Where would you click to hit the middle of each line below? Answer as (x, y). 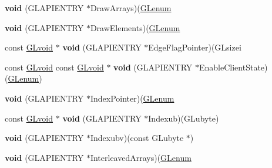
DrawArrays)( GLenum (131, 8)
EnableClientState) (234, 67)
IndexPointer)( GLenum (132, 98)
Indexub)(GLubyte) (184, 118)
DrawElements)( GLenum (135, 27)
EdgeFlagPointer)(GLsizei (195, 47)
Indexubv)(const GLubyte (137, 138)
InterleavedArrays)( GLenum (141, 157)
